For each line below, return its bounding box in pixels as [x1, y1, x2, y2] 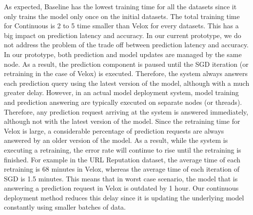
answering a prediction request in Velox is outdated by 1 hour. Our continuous [4, 183, 239, 193]
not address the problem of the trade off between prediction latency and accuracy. [4, 39, 249, 50]
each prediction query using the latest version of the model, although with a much [4, 78, 250, 88]
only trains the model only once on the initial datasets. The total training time [4, 11, 240, 21]
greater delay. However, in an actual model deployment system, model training [4, 87, 239, 98]
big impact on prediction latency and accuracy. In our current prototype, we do [4, 30, 241, 40]
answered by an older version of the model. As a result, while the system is [4, 135, 228, 145]
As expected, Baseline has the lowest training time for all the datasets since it [4, 1, 237, 11]
